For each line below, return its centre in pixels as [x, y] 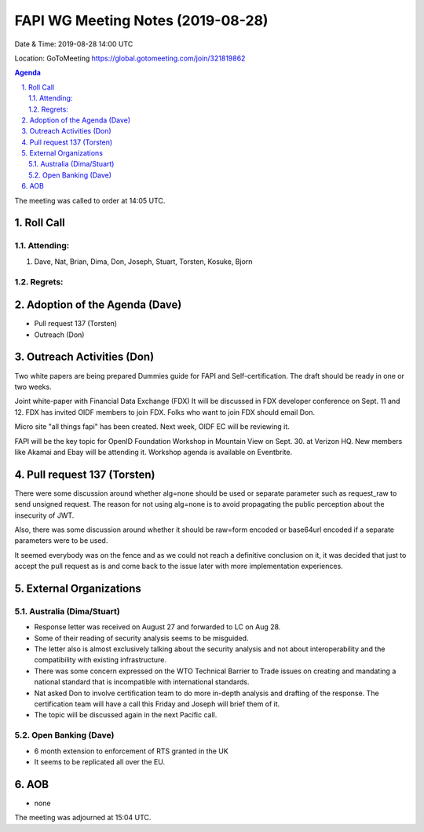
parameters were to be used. [61, 541]
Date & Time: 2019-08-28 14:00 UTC [74, 44]
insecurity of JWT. [44, 515]
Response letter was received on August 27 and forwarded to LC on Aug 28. [157, 627]
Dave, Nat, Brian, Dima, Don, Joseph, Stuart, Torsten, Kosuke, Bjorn [143, 261]
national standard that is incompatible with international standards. [142, 682]
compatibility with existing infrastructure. [100, 660]
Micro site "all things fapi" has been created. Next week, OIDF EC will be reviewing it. [152, 427]
